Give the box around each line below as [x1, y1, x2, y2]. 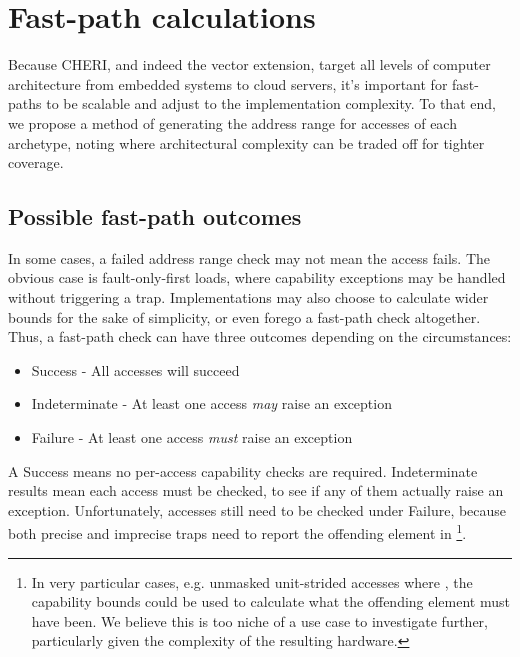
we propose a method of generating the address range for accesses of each [8, 112, 457, 133]
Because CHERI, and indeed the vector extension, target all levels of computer [8, 54, 491, 75]
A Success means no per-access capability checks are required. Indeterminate [8, 460, 478, 481]
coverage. [8, 152, 64, 173]
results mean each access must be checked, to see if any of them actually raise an [8, 480, 504, 501]
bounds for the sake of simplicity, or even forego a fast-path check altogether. [8, 306, 481, 327]
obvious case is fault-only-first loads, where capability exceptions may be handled [8, 267, 506, 288]
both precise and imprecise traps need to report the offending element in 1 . [8, 520, 467, 544]
